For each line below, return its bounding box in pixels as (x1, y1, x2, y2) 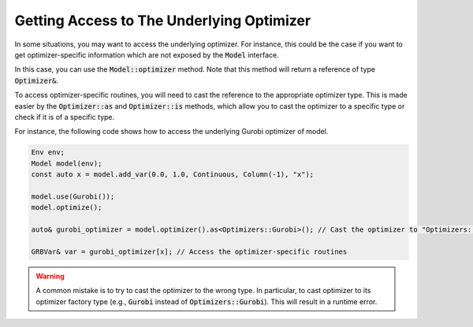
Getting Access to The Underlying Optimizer (14, 12, 311, 29)
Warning (35, 271, 65, 281)
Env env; (31, 148, 65, 157)
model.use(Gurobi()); (31, 191, 115, 201)
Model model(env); (31, 158, 102, 168)
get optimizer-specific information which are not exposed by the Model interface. (14, 50, 279, 59)
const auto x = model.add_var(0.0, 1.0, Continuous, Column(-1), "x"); (31, 170, 315, 179)
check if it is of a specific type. (14, 112, 115, 121)
